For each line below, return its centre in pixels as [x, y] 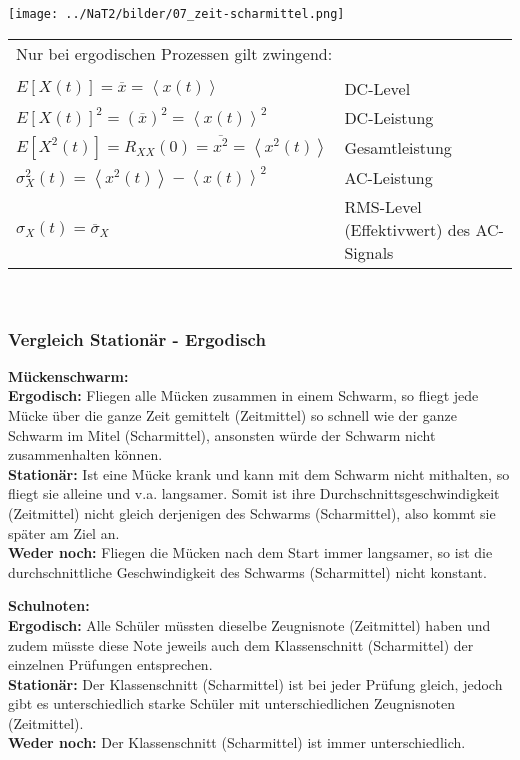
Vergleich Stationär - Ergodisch [137, 338]
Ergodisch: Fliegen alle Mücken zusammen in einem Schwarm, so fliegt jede [243, 395]
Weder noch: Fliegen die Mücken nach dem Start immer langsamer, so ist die [250, 552]
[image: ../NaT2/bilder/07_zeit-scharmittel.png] [176, 14]
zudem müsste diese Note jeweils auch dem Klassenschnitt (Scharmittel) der [241, 644]
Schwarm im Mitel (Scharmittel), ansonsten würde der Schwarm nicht [222, 434]
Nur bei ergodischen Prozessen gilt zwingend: [174, 53]
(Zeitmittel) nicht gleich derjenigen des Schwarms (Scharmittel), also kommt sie [252, 512]
